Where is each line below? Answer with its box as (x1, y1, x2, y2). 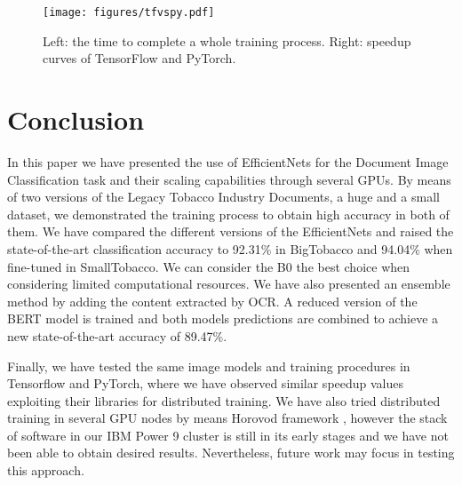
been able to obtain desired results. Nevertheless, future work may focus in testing (7, 443, 455, 462)
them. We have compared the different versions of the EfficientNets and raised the (7, 222, 454, 241)
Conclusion (7, 101, 145, 138)
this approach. (7, 461, 84, 480)
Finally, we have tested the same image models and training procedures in (7, 356, 410, 375)
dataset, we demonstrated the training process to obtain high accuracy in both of (7, 204, 450, 223)
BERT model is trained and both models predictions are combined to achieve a (7, 309, 439, 328)
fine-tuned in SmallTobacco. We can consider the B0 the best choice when (7, 257, 410, 275)
